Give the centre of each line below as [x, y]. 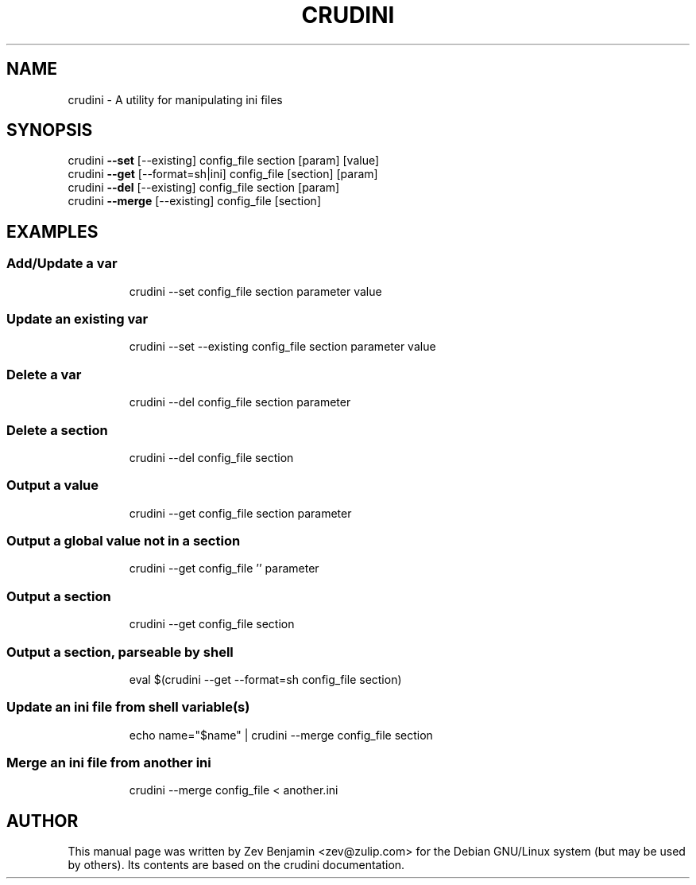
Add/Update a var [62, 264]
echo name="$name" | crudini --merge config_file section [281, 735]
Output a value [53, 485]
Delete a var [44, 374]
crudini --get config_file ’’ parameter [224, 569]
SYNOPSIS [50, 130]
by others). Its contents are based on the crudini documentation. [236, 865]
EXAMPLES [52, 231]
